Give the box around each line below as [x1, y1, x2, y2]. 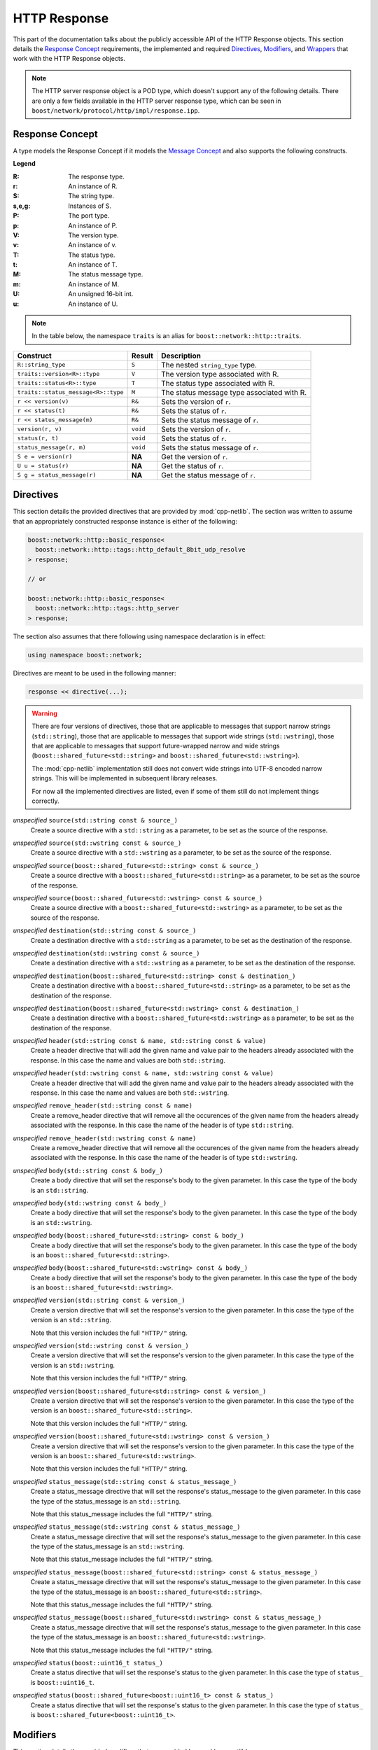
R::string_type [17, 361, 66, 369]
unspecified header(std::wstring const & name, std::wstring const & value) [13, 1069, 274, 1077]
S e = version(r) [17, 453, 73, 461]
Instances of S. [68, 202, 112, 210]
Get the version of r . [161, 451, 228, 461]
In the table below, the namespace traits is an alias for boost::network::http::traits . [31, 332, 302, 340]
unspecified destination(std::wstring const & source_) [13, 948, 200, 957]
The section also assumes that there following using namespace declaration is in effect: [13, 632, 266, 640]
